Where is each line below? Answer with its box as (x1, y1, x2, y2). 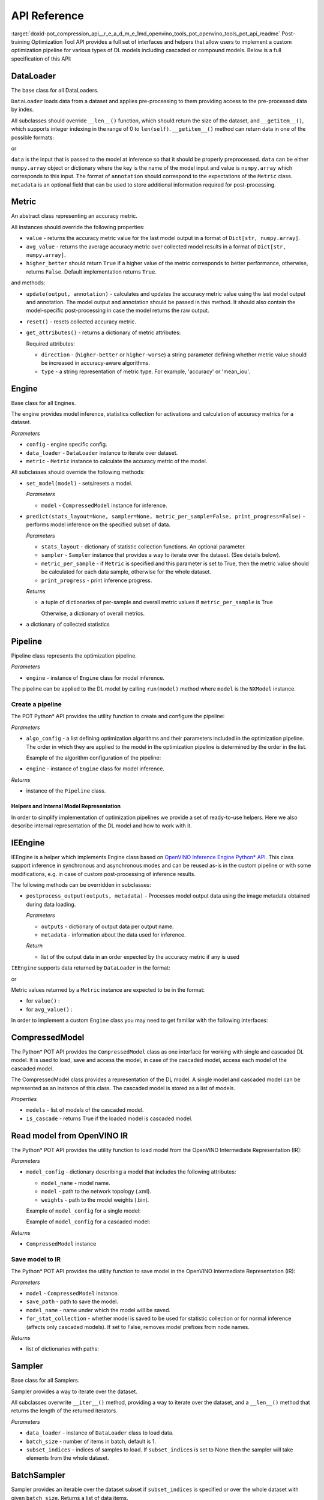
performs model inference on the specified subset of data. (26, 521, 171, 528)
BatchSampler (11, 1470, 66, 1480)
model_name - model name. (41, 1179, 110, 1186)
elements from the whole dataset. (26, 1454, 109, 1462)
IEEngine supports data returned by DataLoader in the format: (11, 964, 170, 971)
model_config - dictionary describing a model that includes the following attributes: (26, 1168, 236, 1175)
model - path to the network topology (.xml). (41, 1188, 152, 1195)
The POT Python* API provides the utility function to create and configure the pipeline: (11, 713, 225, 720)
